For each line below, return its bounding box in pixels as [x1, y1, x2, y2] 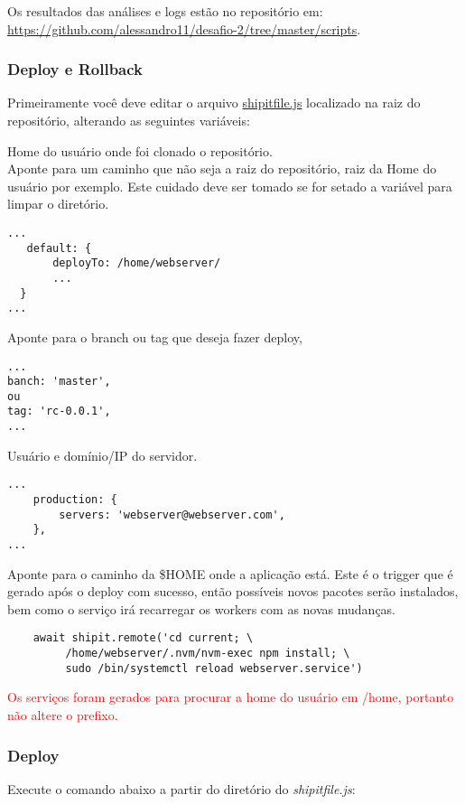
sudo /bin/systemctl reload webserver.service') [65, 661, 363, 675]
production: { [33, 493, 117, 507]
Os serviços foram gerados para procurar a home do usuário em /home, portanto [7, 687, 454, 706]
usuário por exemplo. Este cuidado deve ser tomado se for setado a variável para [7, 176, 452, 195]
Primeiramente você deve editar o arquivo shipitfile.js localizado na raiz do [7, 93, 421, 112]
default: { [26, 241, 92, 255]
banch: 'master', [7, 375, 111, 388]
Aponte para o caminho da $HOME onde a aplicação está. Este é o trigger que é [7, 564, 453, 583]
